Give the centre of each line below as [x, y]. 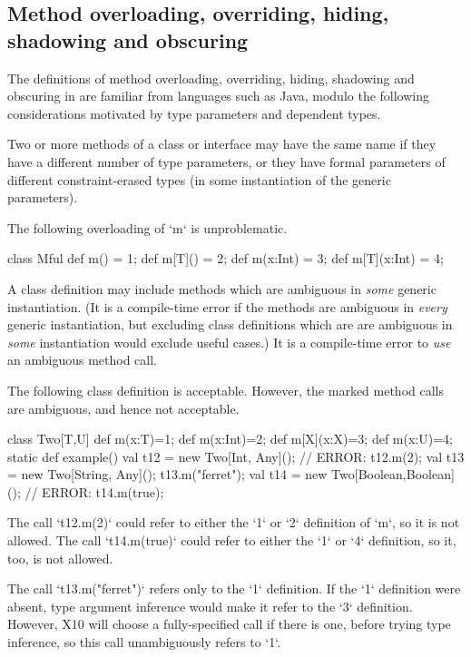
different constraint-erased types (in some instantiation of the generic [199, 179]
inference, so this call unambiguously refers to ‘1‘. [144, 642]
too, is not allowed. [60, 558]
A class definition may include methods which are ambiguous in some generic [222, 288]
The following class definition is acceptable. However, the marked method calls [226, 390]
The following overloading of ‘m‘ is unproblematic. [147, 227]
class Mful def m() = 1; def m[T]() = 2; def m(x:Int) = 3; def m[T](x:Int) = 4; [226, 258]
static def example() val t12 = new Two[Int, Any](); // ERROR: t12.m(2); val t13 [236, 456]
